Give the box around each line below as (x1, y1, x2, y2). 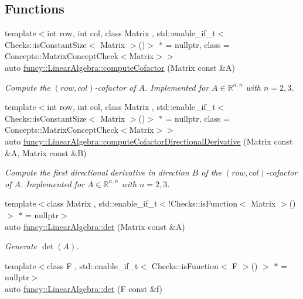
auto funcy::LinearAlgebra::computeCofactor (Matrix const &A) (5, 61, 235, 73)
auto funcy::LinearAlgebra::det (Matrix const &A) (5, 220, 185, 232)
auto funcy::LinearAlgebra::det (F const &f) (5, 282, 162, 294)
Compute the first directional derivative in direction (5, 166, 189, 178)
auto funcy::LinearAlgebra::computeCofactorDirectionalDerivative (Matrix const (5, 135, 293, 147)
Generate (5, 240, 38, 252)
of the (201, 166, 222, 178)
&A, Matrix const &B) (5, 146, 87, 159)
